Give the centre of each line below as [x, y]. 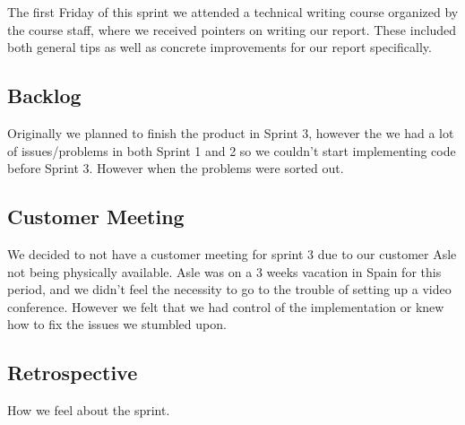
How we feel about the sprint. [89, 410]
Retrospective [73, 373]
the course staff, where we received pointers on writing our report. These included [232, 29]
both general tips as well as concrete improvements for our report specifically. [220, 47]
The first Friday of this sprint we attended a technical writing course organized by [233, 12]
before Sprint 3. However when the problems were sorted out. [176, 168]
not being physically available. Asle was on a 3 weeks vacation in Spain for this [224, 271]
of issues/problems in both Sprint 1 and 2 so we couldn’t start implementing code [232, 150]
